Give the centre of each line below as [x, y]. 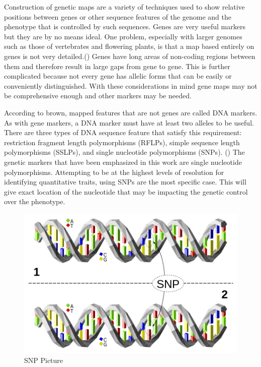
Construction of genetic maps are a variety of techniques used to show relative [124, 7]
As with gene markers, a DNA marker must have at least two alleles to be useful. [129, 122]
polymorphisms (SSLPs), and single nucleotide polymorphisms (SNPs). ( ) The [124, 152]
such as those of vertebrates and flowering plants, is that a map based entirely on [129, 46]
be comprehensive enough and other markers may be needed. [98, 96]
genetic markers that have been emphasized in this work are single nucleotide [123, 162]
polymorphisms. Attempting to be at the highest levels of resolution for [114, 172]
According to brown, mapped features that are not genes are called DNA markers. [131, 112]
